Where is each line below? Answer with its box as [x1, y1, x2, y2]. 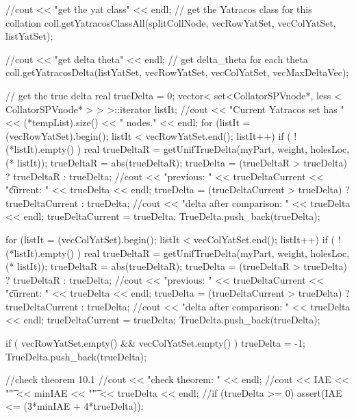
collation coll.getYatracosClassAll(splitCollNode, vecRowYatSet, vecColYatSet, [5, 15, 336, 29]
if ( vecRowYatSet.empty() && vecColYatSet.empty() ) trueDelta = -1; [5, 336, 305, 350]
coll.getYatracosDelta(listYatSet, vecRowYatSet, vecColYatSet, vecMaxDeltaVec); [5, 65, 349, 79]
